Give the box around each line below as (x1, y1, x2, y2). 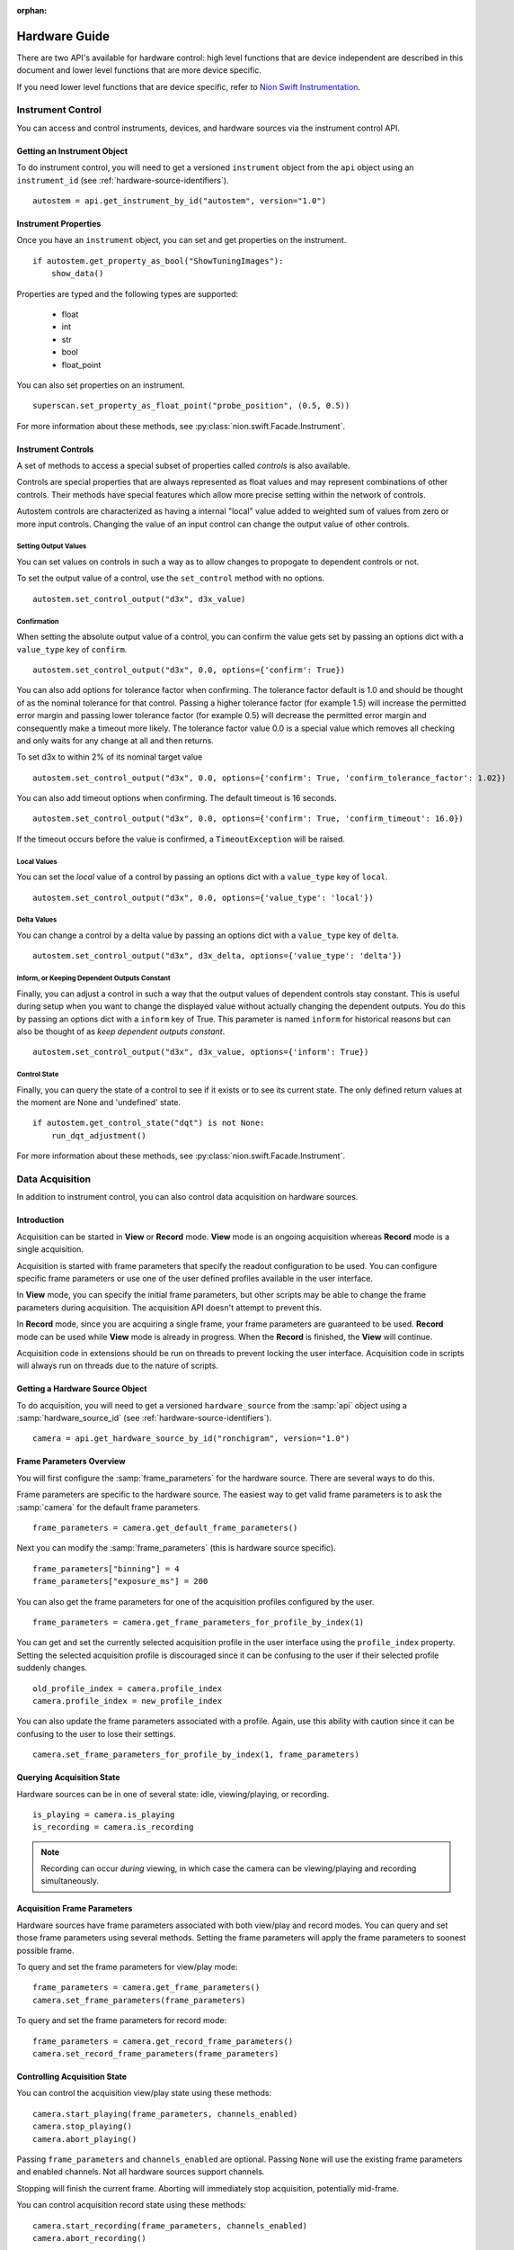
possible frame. (16, 1945, 75, 1956)
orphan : (16, 5, 48, 15)
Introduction (16, 1215, 65, 1226)
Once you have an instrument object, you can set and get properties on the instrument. (16, 235, 347, 246)
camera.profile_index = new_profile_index (32, 1696, 223, 1705)
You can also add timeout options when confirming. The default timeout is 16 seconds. (16, 793, 337, 804)
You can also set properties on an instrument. (16, 379, 186, 391)
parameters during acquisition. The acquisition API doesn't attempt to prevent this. (16, 1301, 323, 1313)
